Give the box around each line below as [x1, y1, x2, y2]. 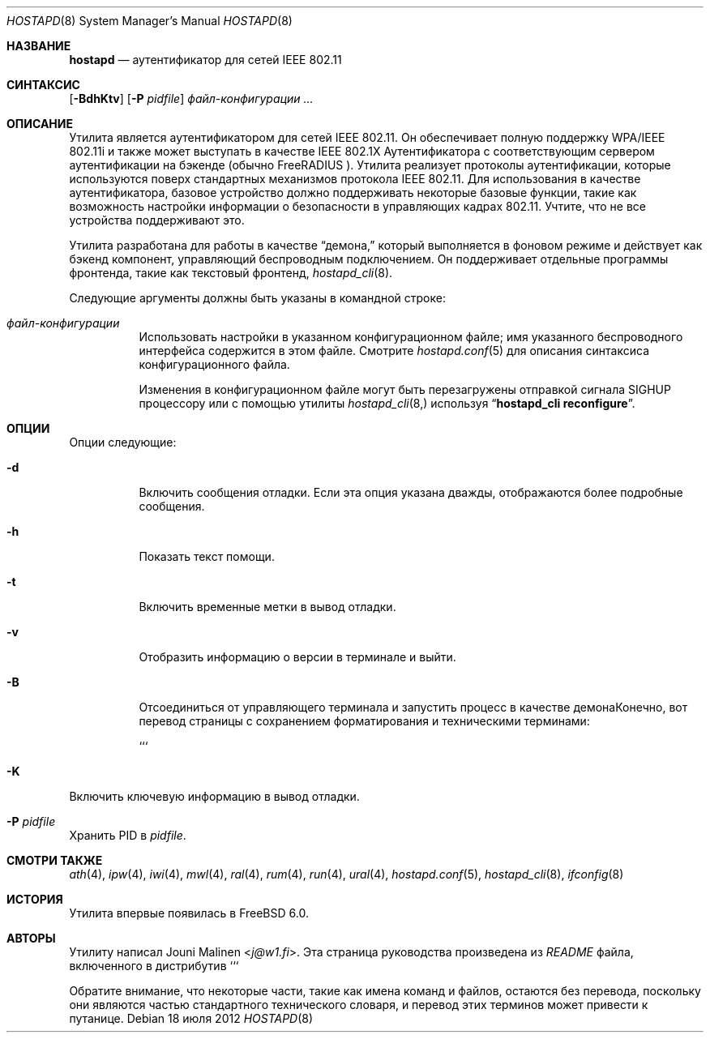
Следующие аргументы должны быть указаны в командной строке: [69, 291, 446, 305]
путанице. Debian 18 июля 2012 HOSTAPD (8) [69, 1011, 314, 1025]
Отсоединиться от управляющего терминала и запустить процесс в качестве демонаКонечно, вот [139, 700, 688, 714]
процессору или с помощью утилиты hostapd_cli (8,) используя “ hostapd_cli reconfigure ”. [139, 396, 635, 410]
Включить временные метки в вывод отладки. [139, 600, 396, 614]
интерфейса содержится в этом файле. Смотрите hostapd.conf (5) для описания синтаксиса [139, 344, 650, 357]
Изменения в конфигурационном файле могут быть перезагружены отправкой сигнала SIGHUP [139, 383, 671, 396]
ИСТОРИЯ [6, 892, 63, 906]
